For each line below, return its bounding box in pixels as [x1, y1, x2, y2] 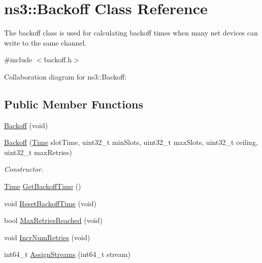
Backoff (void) [4, 120, 48, 130]
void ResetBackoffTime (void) [4, 198, 97, 208]
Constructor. [4, 164, 44, 174]
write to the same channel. [4, 37, 87, 48]
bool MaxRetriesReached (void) [4, 215, 103, 226]
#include [4, 54, 32, 65]
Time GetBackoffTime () [4, 181, 81, 192]
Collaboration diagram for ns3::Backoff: [4, 71, 127, 82]
